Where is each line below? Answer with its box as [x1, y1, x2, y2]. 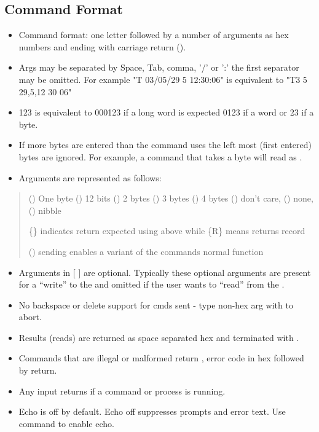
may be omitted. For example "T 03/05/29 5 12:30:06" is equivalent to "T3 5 [18, 73, 307, 85]
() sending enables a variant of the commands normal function [28, 245, 264, 257]
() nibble [28, 203, 61, 216]
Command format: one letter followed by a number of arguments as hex [18, 28, 289, 41]
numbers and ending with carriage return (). [18, 40, 186, 53]
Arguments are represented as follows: [18, 171, 162, 184]
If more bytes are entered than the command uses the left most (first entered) [18, 138, 312, 151]
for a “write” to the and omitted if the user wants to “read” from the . [18, 278, 285, 291]
